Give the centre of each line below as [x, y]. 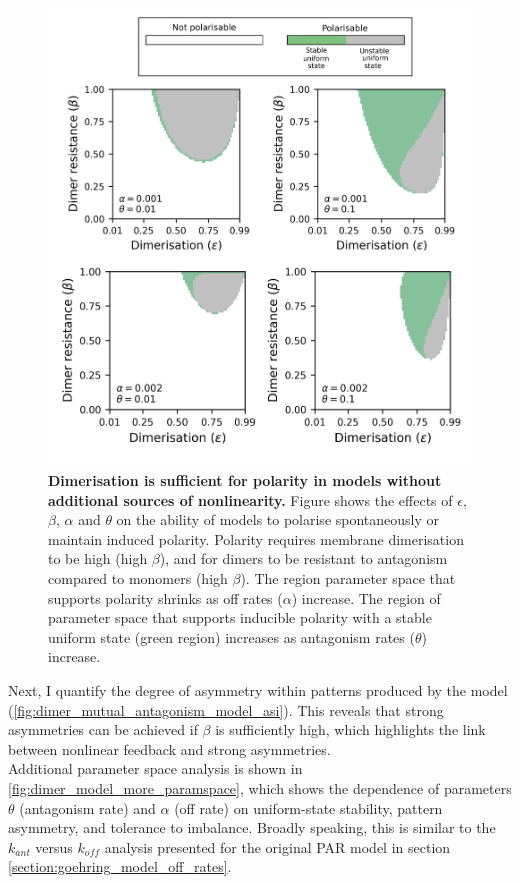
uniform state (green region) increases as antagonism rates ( [231, 636]
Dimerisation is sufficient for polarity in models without [245, 480]
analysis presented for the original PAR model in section [277, 846]
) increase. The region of [366, 597]
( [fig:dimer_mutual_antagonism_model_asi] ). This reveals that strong [226, 709]
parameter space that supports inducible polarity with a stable [240, 617]
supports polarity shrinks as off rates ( [165, 597]
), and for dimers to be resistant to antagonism [303, 558]
